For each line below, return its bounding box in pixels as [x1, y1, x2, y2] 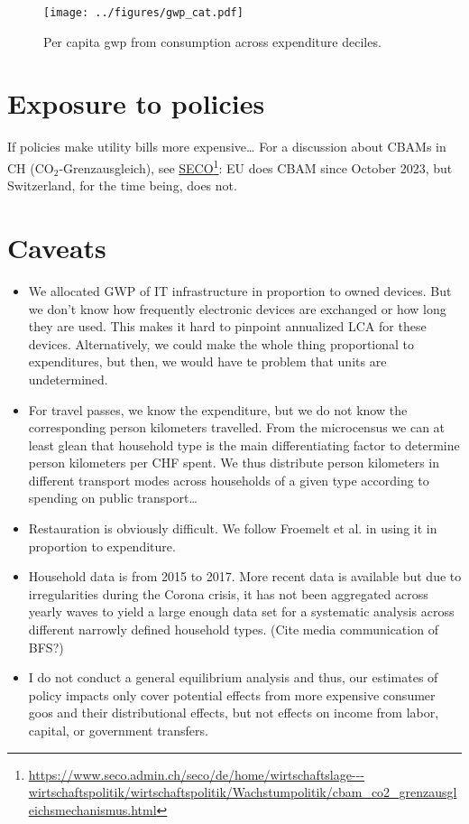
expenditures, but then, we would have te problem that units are [28, 352, 387, 371]
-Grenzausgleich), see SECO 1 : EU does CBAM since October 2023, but [59, 155, 453, 177]
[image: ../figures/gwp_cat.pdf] [43, 6, 244, 19]
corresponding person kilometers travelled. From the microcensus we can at [28, 418, 446, 437]
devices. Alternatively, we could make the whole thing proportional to [28, 334, 415, 353]
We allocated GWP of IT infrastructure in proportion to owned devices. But [28, 281, 452, 300]
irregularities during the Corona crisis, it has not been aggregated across [28, 584, 428, 603]
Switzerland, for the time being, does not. [7, 176, 237, 195]
